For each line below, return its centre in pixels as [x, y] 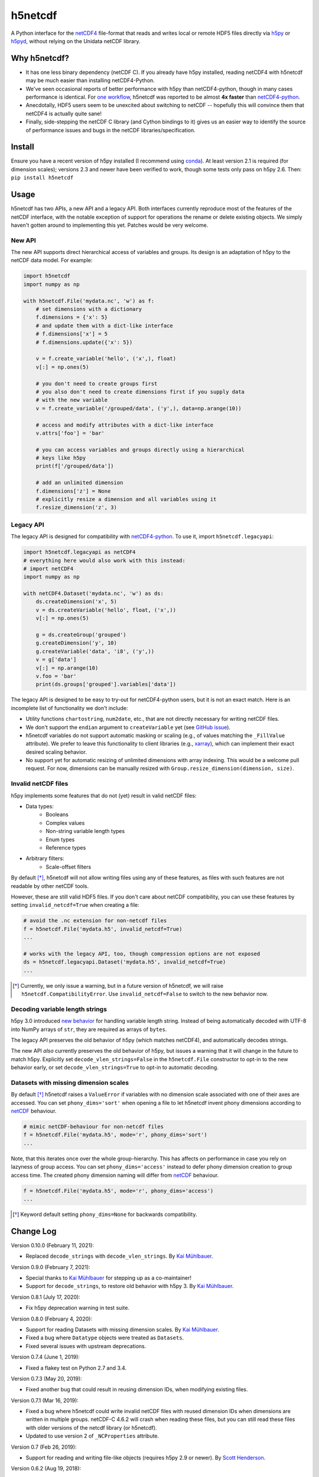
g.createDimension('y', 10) [77, 643]
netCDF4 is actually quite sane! [64, 113]
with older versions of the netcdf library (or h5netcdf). [91, 1427]
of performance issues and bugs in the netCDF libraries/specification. [110, 130]
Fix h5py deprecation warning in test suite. [78, 1308]
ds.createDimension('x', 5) [77, 602]
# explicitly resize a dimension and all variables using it [126, 500]
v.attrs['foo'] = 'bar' [70, 433]
